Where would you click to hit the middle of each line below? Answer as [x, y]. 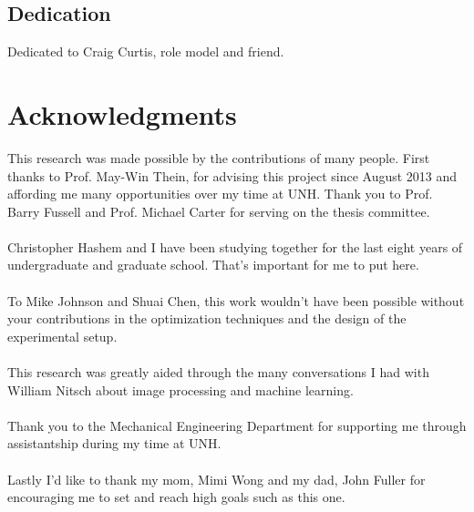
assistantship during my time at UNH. [114, 443]
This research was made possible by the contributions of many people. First [219, 157]
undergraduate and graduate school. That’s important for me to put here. [213, 265]
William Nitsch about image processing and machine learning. [180, 389]
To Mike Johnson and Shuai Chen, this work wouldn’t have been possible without [236, 300]
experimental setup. [62, 336]
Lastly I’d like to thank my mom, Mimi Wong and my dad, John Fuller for [216, 479]
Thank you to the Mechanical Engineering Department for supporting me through [237, 425]
